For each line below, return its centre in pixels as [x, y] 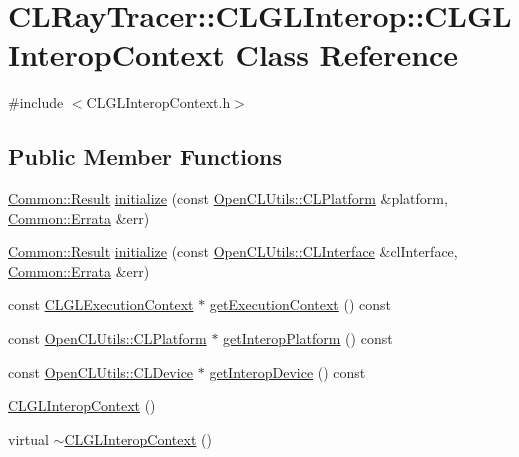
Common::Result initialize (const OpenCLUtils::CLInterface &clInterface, [233, 251]
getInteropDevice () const [287, 371]
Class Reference [347, 54]
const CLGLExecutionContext [101, 304]
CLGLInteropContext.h [158, 102]
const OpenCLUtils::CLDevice [101, 371]
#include [36, 102]
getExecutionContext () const [300, 304]
